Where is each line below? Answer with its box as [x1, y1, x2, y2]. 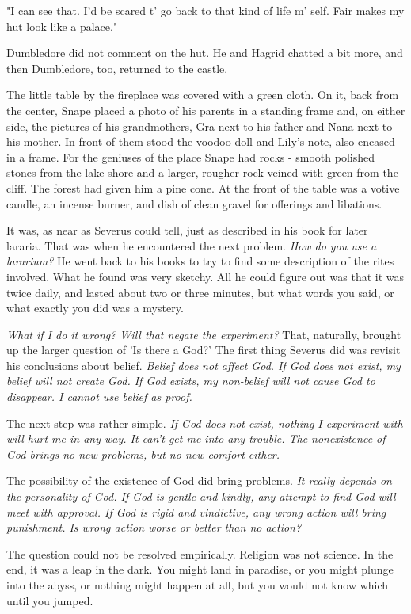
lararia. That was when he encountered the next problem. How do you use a [6, 237, 377, 254]
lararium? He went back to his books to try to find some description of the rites [6, 253, 394, 269]
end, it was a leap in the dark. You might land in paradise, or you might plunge [6, 561, 394, 578]
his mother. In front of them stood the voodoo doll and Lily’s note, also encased [6, 133, 395, 150]
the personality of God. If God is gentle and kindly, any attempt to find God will [6, 488, 396, 505]
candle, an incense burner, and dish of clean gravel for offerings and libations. [6, 195, 382, 212]
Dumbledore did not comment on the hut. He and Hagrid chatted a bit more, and [6, 44, 403, 61]
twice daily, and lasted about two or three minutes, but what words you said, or [6, 284, 394, 300]
